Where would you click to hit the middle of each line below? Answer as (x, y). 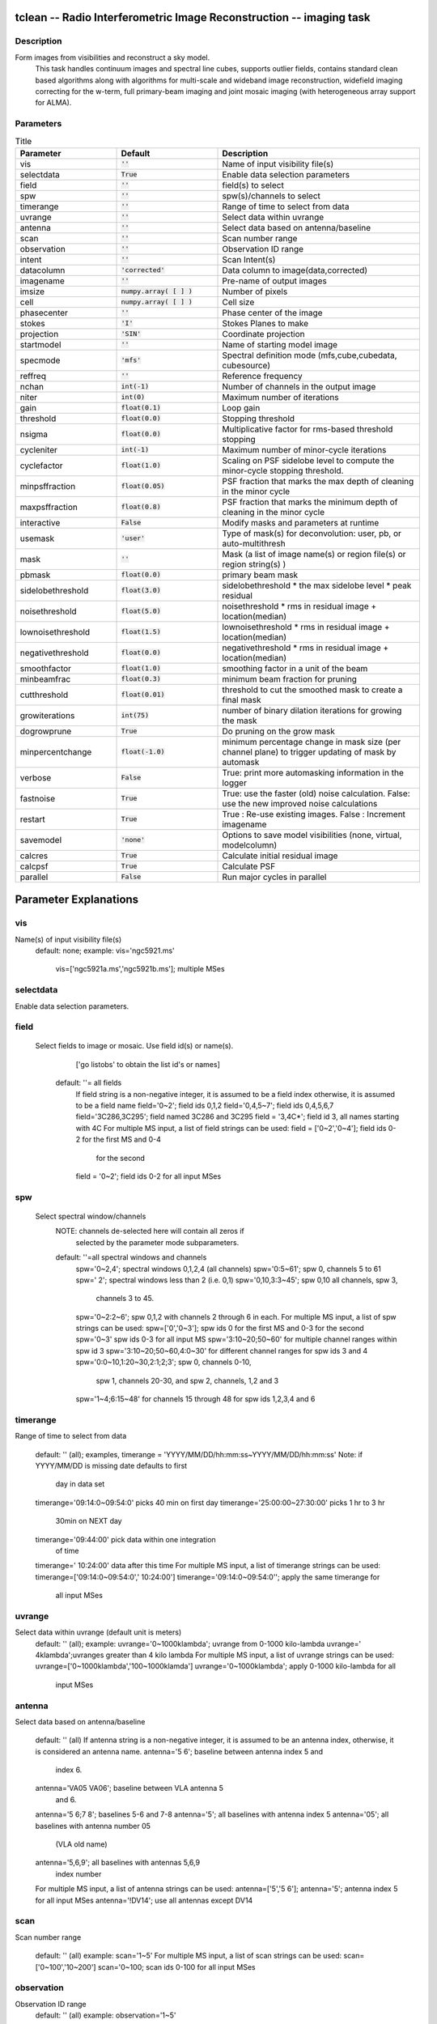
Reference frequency (262, 376)
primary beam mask (260, 575)
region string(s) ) (254, 564)
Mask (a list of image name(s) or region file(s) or (314, 554)
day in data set (80, 1484)
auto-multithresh (254, 543)
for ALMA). (53, 103)
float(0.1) (141, 408)
